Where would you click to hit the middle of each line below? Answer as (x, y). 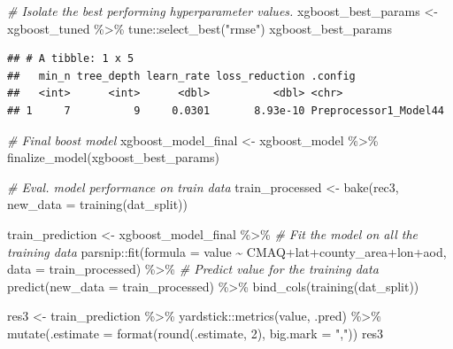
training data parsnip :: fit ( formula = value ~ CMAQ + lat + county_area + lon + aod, (227, 251)
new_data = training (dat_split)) (97, 204)
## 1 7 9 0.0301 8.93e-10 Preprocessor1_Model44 (226, 110)
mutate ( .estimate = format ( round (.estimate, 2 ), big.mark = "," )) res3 (196, 333)
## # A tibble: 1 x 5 (71, 59)
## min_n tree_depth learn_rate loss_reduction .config (181, 76)
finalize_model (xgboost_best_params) (113, 157)
